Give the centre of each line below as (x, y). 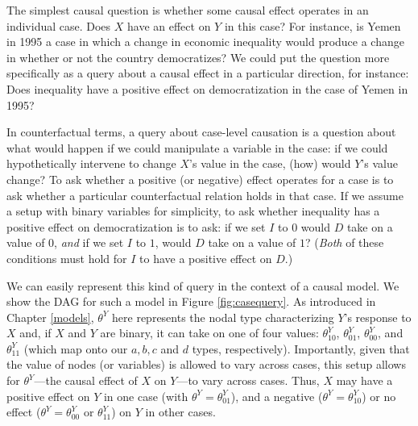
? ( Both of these (344, 242)
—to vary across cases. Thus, (248, 380)
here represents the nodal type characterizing (223, 317)
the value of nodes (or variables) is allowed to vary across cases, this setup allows (206, 364)
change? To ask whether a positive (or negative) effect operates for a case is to (200, 179)
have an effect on (169, 25)
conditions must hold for (67, 258)
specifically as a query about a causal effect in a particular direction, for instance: (208, 73)
